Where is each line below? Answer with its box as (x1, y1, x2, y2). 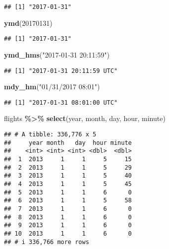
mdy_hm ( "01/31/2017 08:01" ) (4, 81, 100, 92)
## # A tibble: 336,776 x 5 (4, 131, 97, 138)
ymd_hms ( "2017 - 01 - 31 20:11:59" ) (4, 49, 110, 60)
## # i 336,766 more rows (4, 238, 89, 246)
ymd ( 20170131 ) (4, 17, 53, 28)
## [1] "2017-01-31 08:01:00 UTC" (4, 99, 118, 106)
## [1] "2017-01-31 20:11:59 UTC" (4, 67, 118, 74)
